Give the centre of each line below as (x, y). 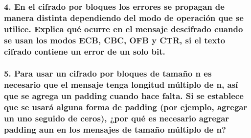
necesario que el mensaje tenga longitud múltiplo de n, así (121, 85)
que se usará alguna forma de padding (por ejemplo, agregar (126, 107)
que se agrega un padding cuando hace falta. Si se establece (124, 96)
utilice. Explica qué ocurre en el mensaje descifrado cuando (124, 29)
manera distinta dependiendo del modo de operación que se (124, 17)
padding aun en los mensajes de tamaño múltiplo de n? (115, 129)
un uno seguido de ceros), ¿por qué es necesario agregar (117, 118)
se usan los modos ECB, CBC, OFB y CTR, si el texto (115, 40)
